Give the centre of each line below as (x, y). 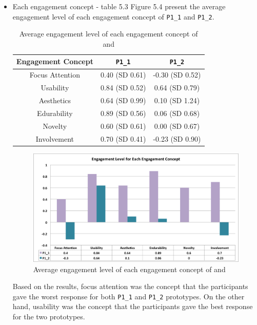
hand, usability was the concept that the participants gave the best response (133, 306)
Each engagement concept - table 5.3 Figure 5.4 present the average (119, 6)
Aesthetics (55, 100)
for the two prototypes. (49, 316)
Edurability (55, 113)
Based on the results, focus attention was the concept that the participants (130, 286)
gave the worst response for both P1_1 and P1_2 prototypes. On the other (128, 296)
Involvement (55, 138)
